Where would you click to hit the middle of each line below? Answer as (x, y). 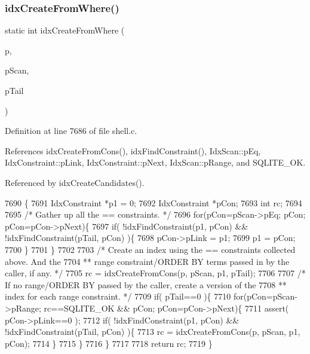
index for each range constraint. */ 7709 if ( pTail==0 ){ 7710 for (124, 296)
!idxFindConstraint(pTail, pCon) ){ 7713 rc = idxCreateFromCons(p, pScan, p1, (153, 332)
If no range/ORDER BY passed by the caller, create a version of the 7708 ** (146, 284)
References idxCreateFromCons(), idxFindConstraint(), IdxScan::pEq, (133, 150)
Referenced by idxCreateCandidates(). (75, 182)
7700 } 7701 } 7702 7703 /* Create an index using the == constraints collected (150, 249)
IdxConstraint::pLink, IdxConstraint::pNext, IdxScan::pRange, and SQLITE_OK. (155, 162)
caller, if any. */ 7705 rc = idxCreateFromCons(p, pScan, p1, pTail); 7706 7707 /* (155, 273)
